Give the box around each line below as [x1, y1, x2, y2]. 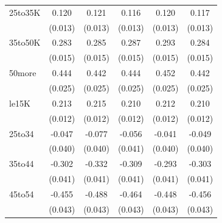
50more [9, 66, 36, 79]
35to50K [9, 36, 41, 49]
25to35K [9, 5, 41, 18]
